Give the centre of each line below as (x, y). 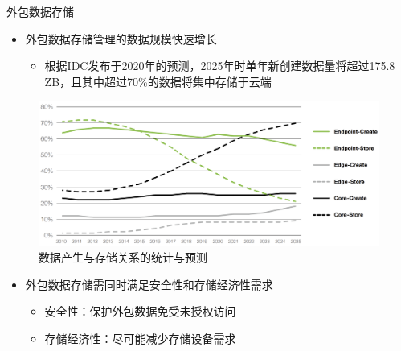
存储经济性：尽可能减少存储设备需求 (140, 338)
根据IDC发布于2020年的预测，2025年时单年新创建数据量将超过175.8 (220, 66)
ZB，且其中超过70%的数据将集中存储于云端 (158, 81)
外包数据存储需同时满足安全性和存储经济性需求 (149, 284)
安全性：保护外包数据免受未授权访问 (140, 311)
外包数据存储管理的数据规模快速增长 (121, 38)
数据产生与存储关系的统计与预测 (123, 257)
